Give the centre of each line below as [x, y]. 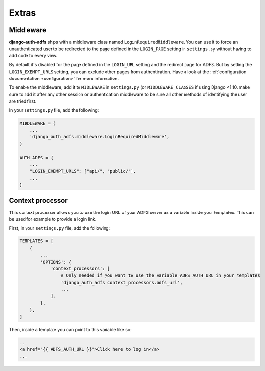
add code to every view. [33, 55]
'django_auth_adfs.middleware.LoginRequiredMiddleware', [100, 137]
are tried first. [23, 101]
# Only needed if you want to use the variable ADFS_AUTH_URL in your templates [160, 276]
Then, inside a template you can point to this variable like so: [70, 329]
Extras [23, 13]
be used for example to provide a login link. [53, 219]
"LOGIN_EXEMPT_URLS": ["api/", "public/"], [83, 171]
